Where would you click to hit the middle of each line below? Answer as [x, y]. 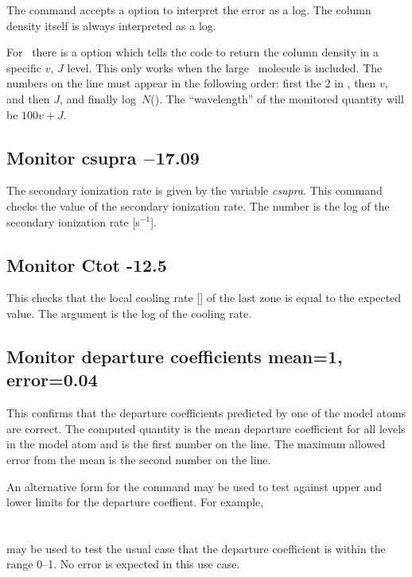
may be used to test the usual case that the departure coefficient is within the [196, 548]
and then [28, 98]
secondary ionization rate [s [73, 221]
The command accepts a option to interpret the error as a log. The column [189, 10]
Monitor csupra [72, 157]
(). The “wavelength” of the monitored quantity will [277, 98]
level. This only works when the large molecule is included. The [225, 67]
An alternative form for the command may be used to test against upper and [194, 486]
